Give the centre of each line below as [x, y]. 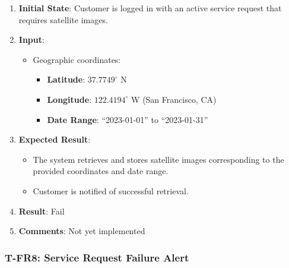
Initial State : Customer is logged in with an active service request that [150, 8]
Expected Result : [55, 139]
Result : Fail [42, 211]
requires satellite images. [63, 19]
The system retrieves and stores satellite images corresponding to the [158, 159]
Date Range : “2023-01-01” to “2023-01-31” [128, 119]
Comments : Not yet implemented [82, 231]
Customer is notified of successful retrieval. [111, 190]
